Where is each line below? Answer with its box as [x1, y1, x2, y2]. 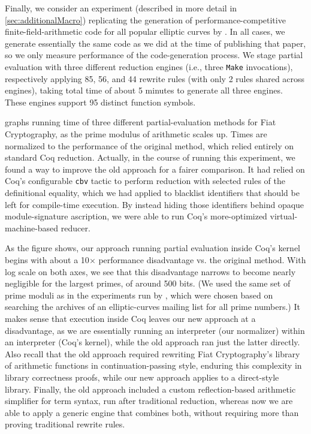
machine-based [5, 221, 59, 234]
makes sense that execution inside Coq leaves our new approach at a [5, 312, 256, 324]
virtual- [270, 210, 298, 222]
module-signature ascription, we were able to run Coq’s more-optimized [5, 210, 267, 222]
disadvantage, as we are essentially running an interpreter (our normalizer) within [5, 324, 305, 336]
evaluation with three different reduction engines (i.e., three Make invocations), [5, 60, 293, 73]
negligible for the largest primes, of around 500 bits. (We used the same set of [5, 277, 291, 290]
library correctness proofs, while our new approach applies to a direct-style [5, 370, 279, 383]
